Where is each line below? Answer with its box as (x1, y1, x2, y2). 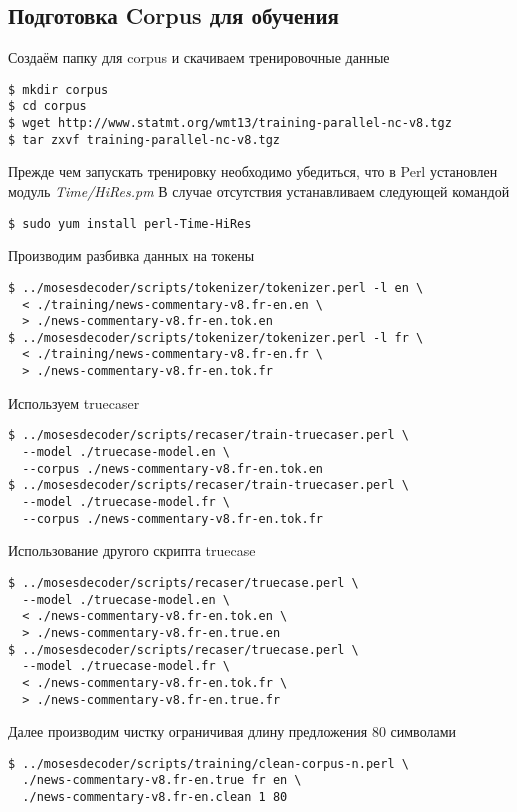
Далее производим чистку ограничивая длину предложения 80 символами (8, 721, 457, 742)
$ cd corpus (8, 99, 87, 114)
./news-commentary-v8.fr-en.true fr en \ (22, 773, 302, 788)
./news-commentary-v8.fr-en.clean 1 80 (22, 790, 288, 805)
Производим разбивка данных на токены (8, 245, 255, 266)
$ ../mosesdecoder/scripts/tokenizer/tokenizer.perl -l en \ (8, 280, 424, 295)
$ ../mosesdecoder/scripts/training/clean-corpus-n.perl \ (8, 756, 409, 771)
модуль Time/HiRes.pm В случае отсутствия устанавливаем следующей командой (8, 181, 510, 202)
